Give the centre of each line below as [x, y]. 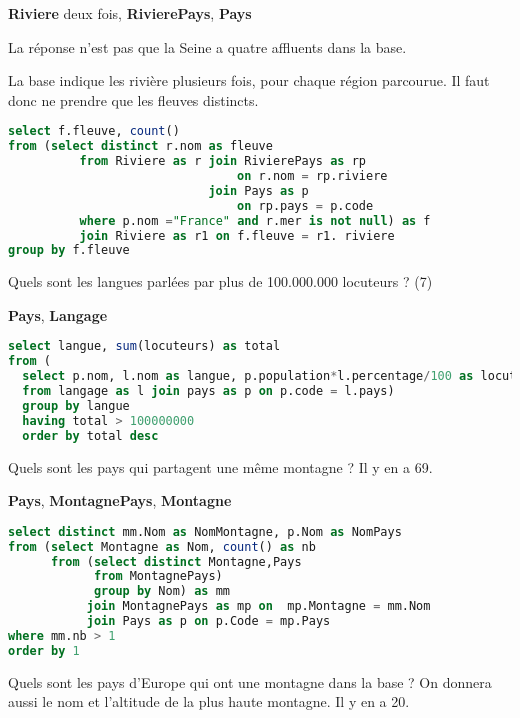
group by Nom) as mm [161, 591]
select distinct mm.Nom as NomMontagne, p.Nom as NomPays [205, 531]
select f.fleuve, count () [94, 131]
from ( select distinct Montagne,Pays [176, 561]
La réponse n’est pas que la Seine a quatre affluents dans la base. [207, 46]
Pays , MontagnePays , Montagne [120, 500]
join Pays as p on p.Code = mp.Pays [208, 621]
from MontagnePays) [158, 576]
